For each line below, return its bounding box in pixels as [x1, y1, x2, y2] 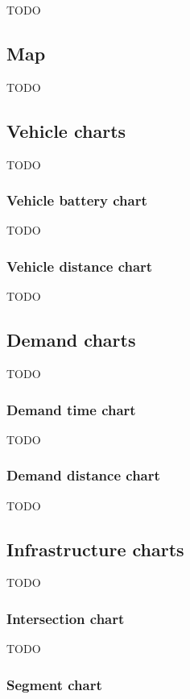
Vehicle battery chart [6, 190, 147, 210]
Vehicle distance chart [6, 256, 153, 276]
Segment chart [6, 674, 102, 694]
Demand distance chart [6, 465, 160, 485]
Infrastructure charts [6, 536, 184, 561]
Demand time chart [6, 399, 136, 419]
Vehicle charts [6, 118, 126, 143]
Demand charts [6, 327, 136, 352]
